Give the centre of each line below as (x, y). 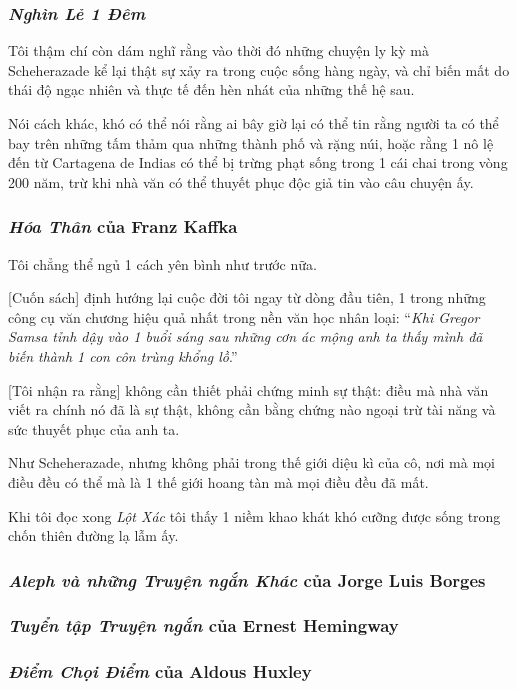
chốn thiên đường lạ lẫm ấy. (93, 535)
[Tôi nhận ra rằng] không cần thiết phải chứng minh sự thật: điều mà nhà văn (248, 389)
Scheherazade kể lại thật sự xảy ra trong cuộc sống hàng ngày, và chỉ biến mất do (259, 69)
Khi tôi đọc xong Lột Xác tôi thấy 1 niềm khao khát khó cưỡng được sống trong (254, 515)
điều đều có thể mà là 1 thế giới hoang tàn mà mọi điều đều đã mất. (218, 481)
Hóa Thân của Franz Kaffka (123, 226)
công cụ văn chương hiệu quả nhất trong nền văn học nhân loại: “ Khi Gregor (244, 316)
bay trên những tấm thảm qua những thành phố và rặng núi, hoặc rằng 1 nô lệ (251, 142)
